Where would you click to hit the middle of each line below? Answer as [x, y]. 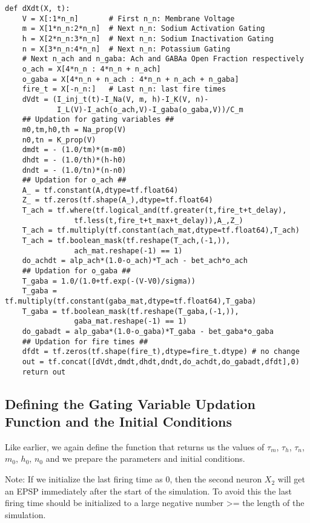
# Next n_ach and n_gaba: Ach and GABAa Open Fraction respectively [163, 59]
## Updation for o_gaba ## [76, 271]
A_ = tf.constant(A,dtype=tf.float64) [100, 190]
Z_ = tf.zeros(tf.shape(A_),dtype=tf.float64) [117, 200]
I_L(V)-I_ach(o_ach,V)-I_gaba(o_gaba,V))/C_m [150, 109]
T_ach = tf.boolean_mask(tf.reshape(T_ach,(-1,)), [126, 241]
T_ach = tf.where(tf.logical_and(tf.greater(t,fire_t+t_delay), [154, 211]
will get [291, 479]
